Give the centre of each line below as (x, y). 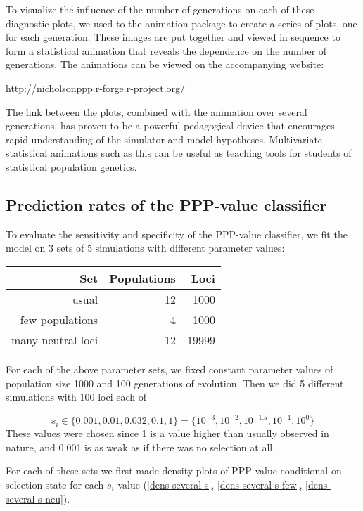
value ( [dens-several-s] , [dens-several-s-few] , (210, 484)
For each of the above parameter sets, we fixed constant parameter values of (170, 369)
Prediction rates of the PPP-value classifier (166, 204)
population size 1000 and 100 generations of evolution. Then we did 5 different (175, 383)
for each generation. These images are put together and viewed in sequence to (173, 37)
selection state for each (55, 484)
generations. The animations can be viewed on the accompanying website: (165, 64)
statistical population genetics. (71, 166)
